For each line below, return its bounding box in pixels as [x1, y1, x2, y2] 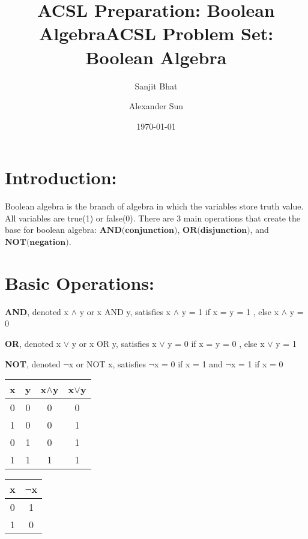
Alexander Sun [128, 100, 184, 112]
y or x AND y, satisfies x [79, 305, 171, 318]
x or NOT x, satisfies [68, 357, 146, 370]
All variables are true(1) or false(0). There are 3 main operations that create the [5, 211, 301, 224]
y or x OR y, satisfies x [71, 337, 157, 349]
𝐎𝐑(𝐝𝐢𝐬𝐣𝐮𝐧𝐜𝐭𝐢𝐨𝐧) [183, 226, 250, 235]
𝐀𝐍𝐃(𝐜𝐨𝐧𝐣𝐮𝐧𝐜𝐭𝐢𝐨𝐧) [99, 226, 178, 235]
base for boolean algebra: [5, 223, 97, 236]
